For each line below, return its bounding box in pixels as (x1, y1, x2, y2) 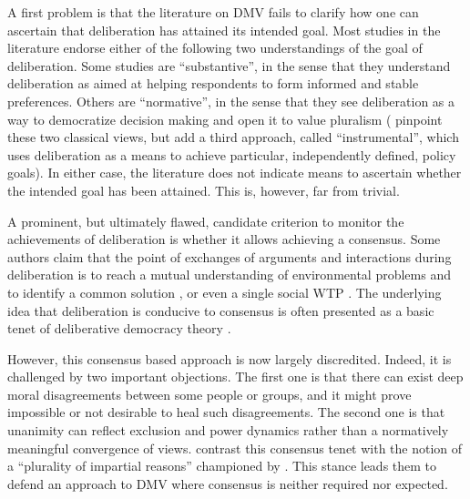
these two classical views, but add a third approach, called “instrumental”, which (7, 127, 459, 147)
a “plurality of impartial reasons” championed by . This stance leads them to (7, 456, 437, 475)
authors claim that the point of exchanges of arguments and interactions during (7, 247, 452, 266)
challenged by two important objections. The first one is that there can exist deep (7, 367, 464, 386)
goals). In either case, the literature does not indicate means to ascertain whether (7, 163, 462, 182)
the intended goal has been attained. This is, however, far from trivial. (7, 180, 400, 199)
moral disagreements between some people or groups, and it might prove (7, 384, 412, 403)
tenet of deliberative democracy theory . (7, 319, 231, 338)
